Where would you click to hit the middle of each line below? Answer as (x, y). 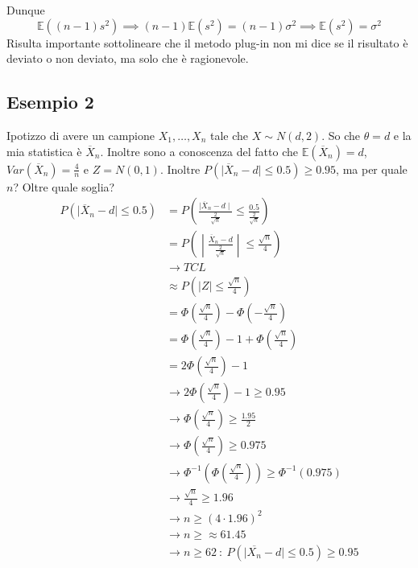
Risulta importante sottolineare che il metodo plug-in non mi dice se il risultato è (207, 42)
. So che (341, 135)
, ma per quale (372, 169)
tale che (230, 135)
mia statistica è (44, 151)
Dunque (26, 10)
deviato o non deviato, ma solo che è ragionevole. (128, 58)
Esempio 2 (50, 102)
